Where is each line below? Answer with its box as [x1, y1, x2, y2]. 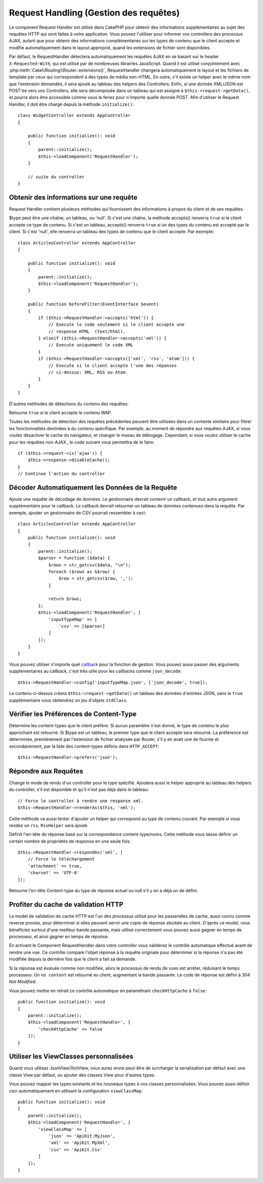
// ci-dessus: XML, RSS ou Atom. [48, 370, 129, 375]
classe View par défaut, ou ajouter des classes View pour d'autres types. [9, 1072, 156, 1078]
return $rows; [48, 596, 82, 601]
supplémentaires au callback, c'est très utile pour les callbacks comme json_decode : [9, 668, 182, 674]
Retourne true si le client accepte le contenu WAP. [9, 410, 112, 415]
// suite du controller [27, 174, 85, 180]
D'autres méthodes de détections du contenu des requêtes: [9, 401, 129, 407]
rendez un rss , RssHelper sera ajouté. [9, 822, 89, 828]
